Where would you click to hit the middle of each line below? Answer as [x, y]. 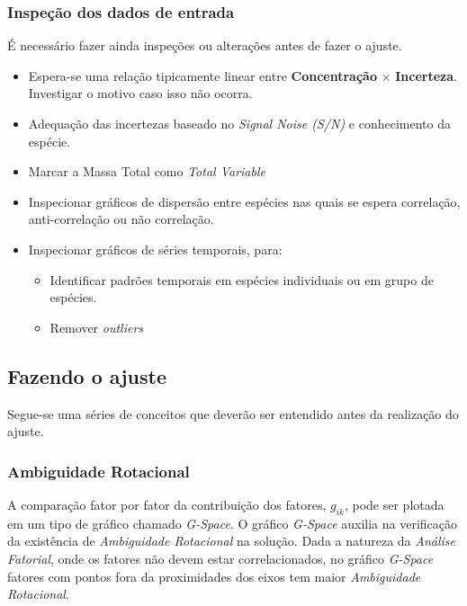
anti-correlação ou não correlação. [121, 219]
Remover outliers [97, 327]
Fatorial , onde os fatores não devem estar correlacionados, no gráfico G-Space [220, 558]
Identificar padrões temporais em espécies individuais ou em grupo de [242, 279]
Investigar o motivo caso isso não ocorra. [140, 93]
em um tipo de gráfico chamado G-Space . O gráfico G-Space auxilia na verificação [233, 523]
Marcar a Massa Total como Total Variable [147, 171]
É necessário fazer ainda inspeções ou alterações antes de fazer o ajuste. [205, 45]
